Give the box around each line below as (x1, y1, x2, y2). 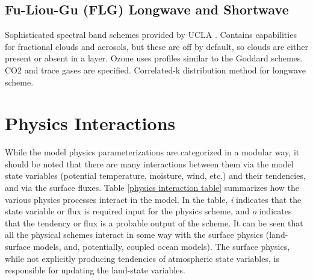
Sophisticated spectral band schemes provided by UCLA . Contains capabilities (5, 28, 297, 41)
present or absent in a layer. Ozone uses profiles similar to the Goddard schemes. (5, 52, 303, 64)
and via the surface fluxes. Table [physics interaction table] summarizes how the (5, 181, 300, 194)
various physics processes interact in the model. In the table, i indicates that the (5, 193, 302, 205)
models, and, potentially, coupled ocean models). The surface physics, (33, 240, 290, 253)
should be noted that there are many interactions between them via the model (5, 157, 294, 170)
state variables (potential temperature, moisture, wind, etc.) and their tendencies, (5, 169, 306, 182)
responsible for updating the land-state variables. (5, 264, 185, 276)
